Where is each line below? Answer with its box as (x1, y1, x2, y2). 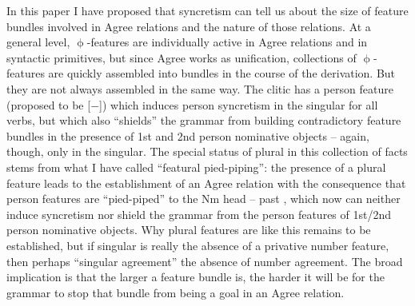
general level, (6, 34, 70, 50)
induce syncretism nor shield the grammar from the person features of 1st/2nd (6, 205, 392, 222)
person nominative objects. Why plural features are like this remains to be (6, 221, 371, 238)
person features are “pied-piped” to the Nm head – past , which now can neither (6, 190, 401, 207)
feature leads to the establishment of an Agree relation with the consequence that (6, 174, 406, 191)
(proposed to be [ (6, 96, 91, 113)
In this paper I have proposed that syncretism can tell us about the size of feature (6, 2, 409, 18)
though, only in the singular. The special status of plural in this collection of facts (6, 143, 408, 160)
